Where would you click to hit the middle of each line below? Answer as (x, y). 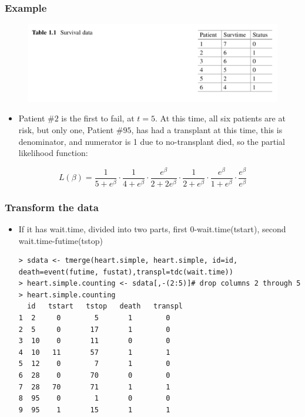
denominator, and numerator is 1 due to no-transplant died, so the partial (152, 141)
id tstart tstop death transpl (105, 306)
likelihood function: (53, 153)
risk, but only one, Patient (66, 129)
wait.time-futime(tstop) (61, 240)
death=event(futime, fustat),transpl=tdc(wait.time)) (126, 272)
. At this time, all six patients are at (220, 118)
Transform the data (52, 207)
